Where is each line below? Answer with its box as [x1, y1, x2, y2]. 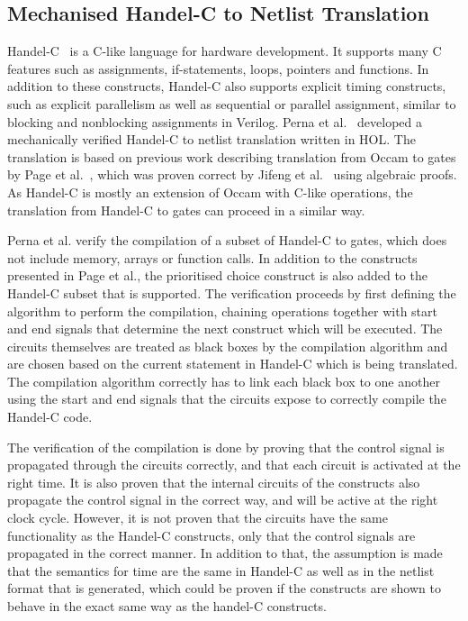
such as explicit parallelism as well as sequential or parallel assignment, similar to [7, 94, 456, 113]
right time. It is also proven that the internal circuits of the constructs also [7, 472, 420, 491]
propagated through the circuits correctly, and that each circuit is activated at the [7, 455, 461, 474]
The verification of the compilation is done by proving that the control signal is [7, 437, 445, 456]
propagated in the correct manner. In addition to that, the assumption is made [7, 543, 443, 562]
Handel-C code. [7, 407, 93, 426]
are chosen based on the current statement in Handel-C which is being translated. [7, 354, 458, 373]
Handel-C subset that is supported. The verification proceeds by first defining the [7, 283, 456, 302]
